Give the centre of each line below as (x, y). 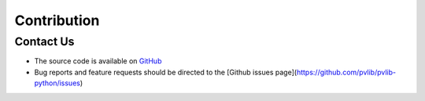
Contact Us (44, 41)
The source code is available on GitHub (98, 61)
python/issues (57, 83)
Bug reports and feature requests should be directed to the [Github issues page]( (166, 72)
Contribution (57, 20)
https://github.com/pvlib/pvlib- (346, 72)
